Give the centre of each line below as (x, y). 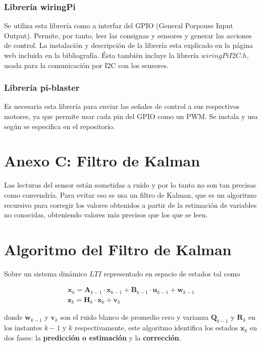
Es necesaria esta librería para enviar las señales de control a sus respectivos (122, 106)
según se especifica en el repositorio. (60, 126)
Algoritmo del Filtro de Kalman (118, 249)
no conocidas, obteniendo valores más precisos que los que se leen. (106, 215)
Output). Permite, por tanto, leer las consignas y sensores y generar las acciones (128, 35)
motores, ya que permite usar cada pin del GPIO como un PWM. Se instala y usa (131, 116)
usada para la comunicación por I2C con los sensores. (86, 65)
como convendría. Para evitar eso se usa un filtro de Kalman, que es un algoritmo (130, 194)
